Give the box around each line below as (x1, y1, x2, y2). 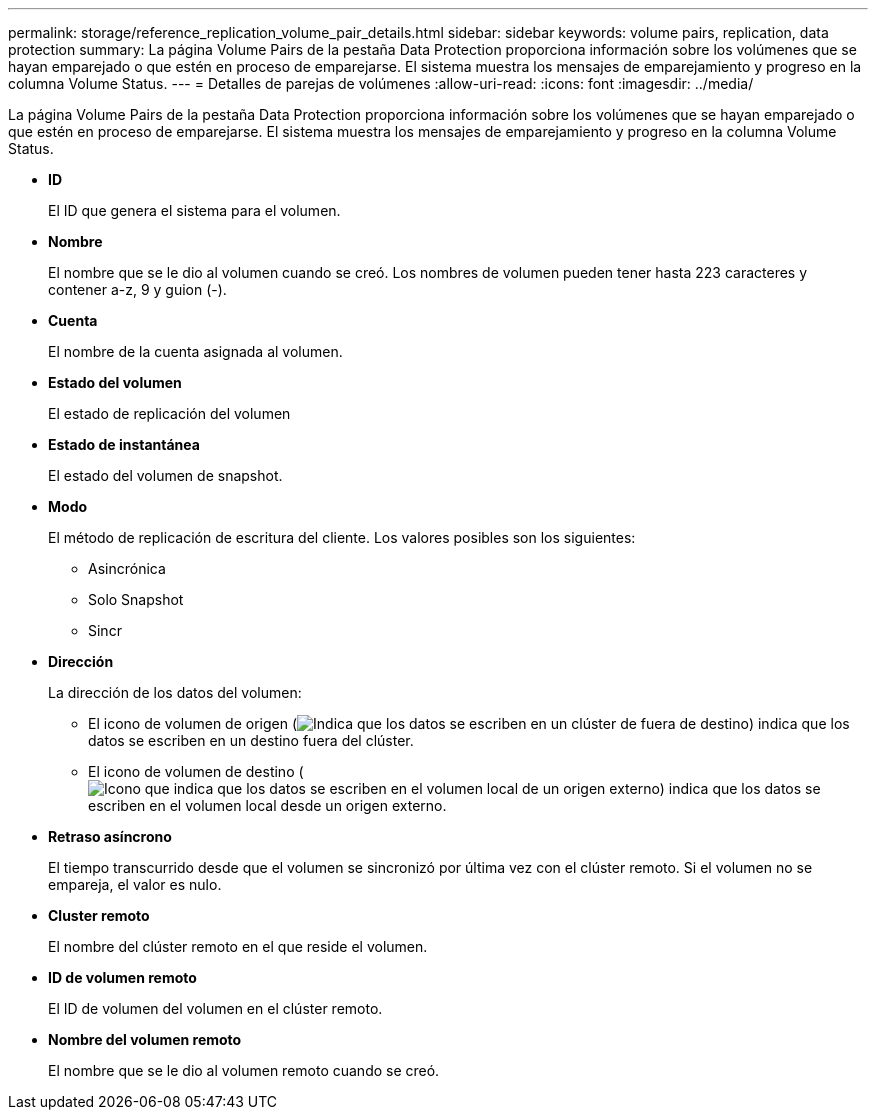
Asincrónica (88, 560, 166, 577)
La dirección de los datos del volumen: (48, 684, 302, 701)
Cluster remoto (48, 907, 150, 924)
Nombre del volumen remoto (48, 1031, 242, 1048)
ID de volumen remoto (48, 969, 197, 986)
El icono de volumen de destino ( (88, 763, 304, 780)
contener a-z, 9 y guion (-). (48, 281, 227, 298)
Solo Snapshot (88, 591, 184, 608)
